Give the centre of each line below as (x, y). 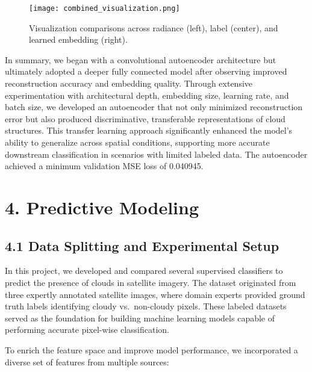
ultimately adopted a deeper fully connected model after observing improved (146, 71)
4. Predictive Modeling (102, 207)
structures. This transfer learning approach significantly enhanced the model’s (149, 130)
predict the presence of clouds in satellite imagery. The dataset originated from (151, 282)
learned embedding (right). (78, 39)
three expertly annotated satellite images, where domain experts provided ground (155, 294)
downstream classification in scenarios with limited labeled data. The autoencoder (156, 154)
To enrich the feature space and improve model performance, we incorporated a (151, 349)
